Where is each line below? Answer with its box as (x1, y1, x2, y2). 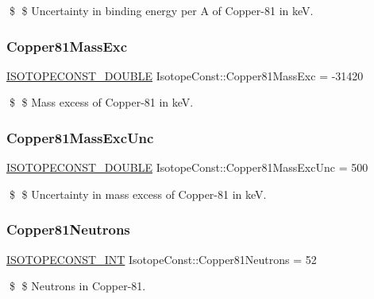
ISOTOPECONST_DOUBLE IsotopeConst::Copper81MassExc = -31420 (6, 67, 364, 83)
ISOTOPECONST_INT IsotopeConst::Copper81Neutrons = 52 (6, 250, 317, 267)
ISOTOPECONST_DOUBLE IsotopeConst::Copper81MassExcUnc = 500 (6, 159, 368, 176)
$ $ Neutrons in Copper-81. (9, 278, 146, 294)
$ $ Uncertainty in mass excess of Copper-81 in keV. (9, 185, 267, 202)
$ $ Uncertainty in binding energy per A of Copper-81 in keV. (9, 2, 314, 18)
